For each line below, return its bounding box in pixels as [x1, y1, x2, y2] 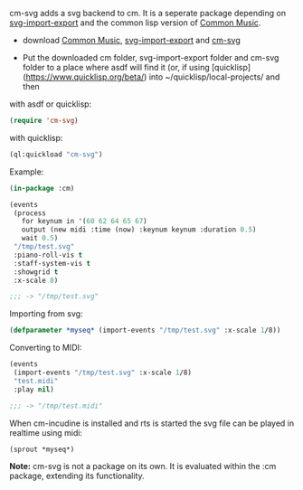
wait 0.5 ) [21, 234, 59, 243]
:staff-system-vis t [13, 259, 91, 268]
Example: [9, 166, 44, 177]
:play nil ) [13, 384, 54, 394]
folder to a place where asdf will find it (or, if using [22, 62, 210, 72]
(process [13, 208, 47, 218]
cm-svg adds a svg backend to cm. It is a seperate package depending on [9, 8, 287, 18]
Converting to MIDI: [9, 343, 82, 353]
